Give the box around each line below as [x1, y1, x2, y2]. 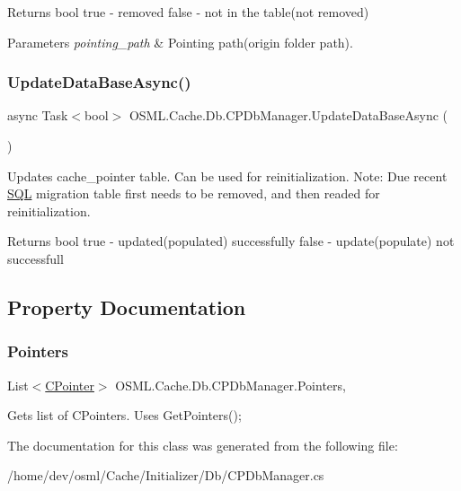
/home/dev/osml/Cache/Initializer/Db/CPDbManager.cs [7, 466, 324, 485]
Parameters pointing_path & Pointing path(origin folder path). [7, 32, 353, 51]
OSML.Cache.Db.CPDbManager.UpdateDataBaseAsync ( [129, 106, 448, 125]
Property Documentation [7, 293, 246, 320]
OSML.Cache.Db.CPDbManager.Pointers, [115, 375, 346, 394]
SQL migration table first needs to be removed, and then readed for [7, 184, 380, 203]
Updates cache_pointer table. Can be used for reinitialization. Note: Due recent [7, 166, 448, 185]
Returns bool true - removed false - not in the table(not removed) [7, 3, 369, 21]
